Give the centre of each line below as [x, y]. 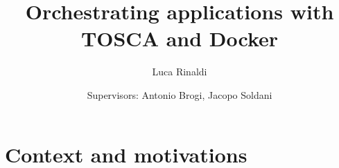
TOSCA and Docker [180, 38]
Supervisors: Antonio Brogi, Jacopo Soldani [180, 94]
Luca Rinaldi [180, 72]
